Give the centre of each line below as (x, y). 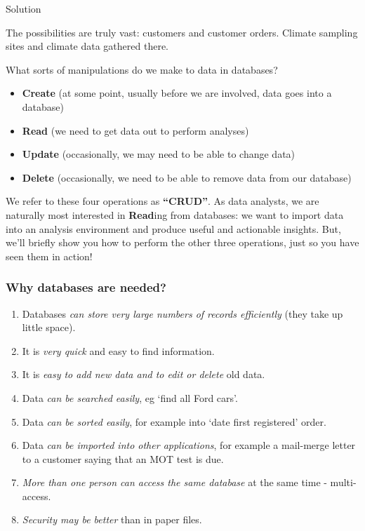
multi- (343, 482)
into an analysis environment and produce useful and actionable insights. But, (173, 228)
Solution (24, 8)
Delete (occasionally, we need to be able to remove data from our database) (187, 177)
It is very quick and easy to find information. (118, 350)
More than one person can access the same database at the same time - (174, 482)
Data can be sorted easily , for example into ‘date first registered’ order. (174, 421)
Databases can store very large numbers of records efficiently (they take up (182, 313)
